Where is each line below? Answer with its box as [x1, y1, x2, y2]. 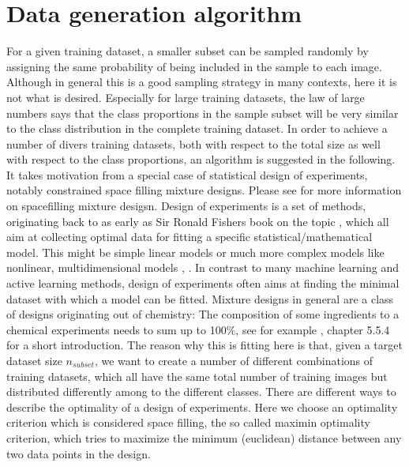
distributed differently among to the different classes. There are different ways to [6, 383, 396, 400]
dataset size [6, 352, 62, 368]
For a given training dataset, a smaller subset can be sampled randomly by [6, 43, 369, 59]
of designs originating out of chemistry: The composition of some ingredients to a [6, 306, 400, 322]
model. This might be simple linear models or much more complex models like [6, 243, 385, 260]
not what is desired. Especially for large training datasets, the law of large [6, 89, 365, 105]
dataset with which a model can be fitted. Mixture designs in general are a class [6, 290, 394, 307]
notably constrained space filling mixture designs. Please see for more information [6, 182, 402, 198]
